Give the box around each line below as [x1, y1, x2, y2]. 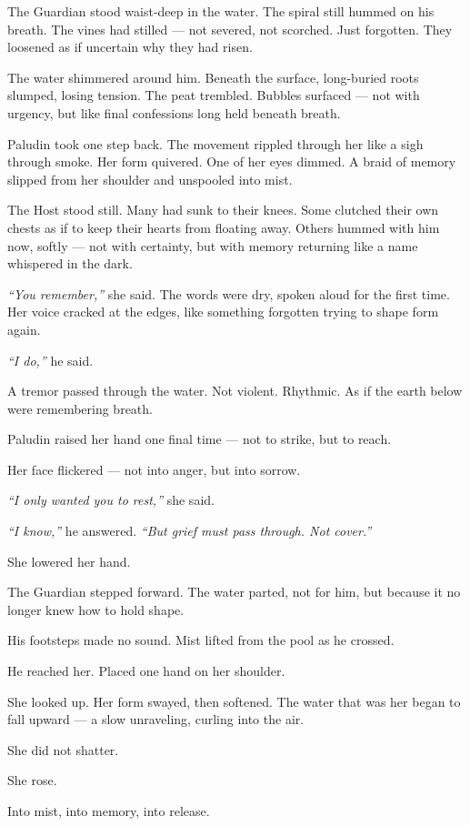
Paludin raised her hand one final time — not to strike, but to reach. [7, 429, 392, 448]
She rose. [7, 771, 57, 790]
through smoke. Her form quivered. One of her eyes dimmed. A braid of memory [7, 152, 456, 171]
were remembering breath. [7, 398, 153, 418]
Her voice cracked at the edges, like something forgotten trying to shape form [7, 302, 439, 321]
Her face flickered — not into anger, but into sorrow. [7, 459, 301, 478]
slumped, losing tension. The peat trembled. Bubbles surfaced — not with [7, 86, 420, 105]
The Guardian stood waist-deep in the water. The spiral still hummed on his [7, 2, 435, 20]
